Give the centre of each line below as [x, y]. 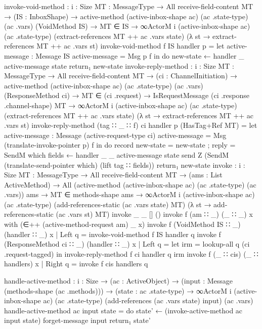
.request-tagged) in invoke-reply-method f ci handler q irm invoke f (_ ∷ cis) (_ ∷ [131, 253]
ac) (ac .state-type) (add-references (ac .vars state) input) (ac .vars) [148, 300]
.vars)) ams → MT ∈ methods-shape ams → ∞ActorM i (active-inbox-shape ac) [129, 194]
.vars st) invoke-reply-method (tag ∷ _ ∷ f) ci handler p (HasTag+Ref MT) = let [131, 125]
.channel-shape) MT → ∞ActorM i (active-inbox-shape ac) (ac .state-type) [121, 105]
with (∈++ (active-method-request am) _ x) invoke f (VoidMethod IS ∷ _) [122, 224]
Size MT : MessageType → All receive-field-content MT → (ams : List [113, 175]
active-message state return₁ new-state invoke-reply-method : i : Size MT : [119, 65]
